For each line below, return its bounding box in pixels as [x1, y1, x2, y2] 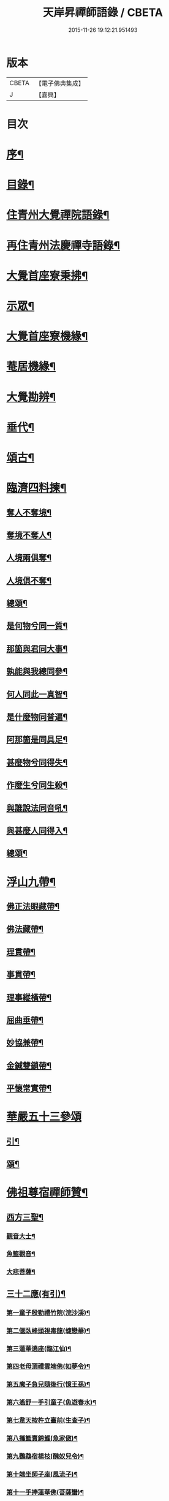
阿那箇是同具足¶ [6, 734, 68, 745]
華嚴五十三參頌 [6, 1110, 82, 1124]
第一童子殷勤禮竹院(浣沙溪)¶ [6, 1308, 91, 1317]
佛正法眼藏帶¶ [6, 901, 60, 911]
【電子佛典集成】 [35, 79, 85, 88]
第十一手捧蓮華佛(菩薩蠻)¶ [6, 1488, 85, 1496]
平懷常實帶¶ [6, 1083, 52, 1094]
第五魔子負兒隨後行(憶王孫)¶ [6, 1380, 91, 1389]
